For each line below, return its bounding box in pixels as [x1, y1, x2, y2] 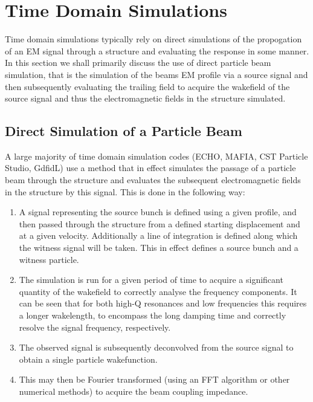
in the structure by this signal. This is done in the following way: [5, 185, 245, 198]
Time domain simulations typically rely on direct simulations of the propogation [5, 33, 302, 45]
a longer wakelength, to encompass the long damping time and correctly [19, 309, 286, 322]
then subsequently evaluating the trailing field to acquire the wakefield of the [5, 80, 290, 92]
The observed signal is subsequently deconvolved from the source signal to [19, 341, 294, 354]
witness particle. [19, 253, 79, 265]
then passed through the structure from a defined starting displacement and [19, 217, 300, 230]
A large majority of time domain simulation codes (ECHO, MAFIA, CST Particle [5, 149, 308, 162]
